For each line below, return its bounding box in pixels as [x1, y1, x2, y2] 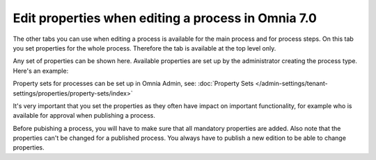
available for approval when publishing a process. [13, 112, 156, 120]
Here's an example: [13, 66, 69, 75]
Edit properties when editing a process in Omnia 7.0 [13, 10, 317, 26]
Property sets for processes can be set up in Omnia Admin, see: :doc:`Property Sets [13, 80, 254, 88]
